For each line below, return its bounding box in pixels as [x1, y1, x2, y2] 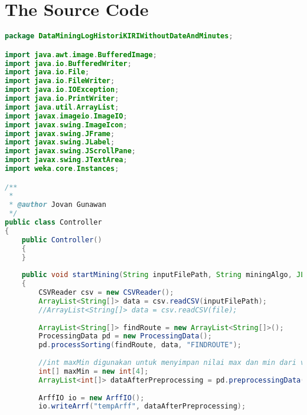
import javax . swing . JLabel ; [5, 138, 115, 147]
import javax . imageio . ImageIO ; [5, 111, 128, 120]
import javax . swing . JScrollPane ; [5, 147, 136, 156]
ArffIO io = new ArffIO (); [38, 393, 145, 402]
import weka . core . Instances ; [5, 164, 119, 173]
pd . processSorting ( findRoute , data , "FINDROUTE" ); [38, 341, 241, 350]
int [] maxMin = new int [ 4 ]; [38, 367, 149, 376]
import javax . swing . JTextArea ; [5, 156, 128, 164]
